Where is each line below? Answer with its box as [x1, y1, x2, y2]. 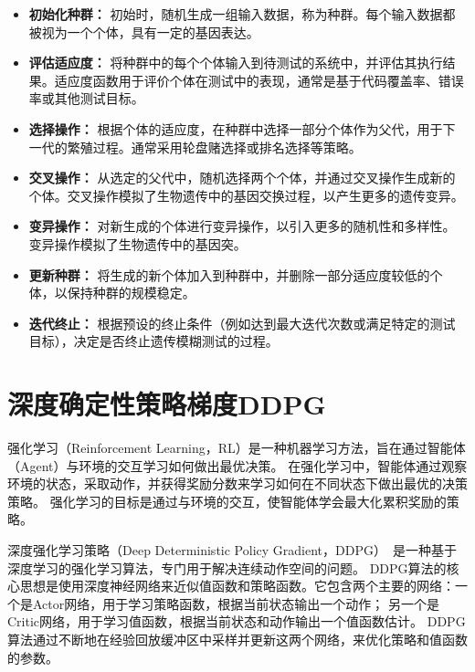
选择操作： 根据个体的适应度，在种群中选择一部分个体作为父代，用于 [28, 119, 443, 138]
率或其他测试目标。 [28, 89, 144, 108]
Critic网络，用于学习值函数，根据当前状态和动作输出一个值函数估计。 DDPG [7, 612, 466, 631]
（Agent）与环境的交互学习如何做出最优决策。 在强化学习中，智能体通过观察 [7, 456, 468, 475]
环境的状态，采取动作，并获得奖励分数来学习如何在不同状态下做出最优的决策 [7, 474, 468, 493]
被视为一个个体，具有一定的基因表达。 [28, 22, 259, 41]
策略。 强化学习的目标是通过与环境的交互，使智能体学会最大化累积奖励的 [7, 491, 447, 510]
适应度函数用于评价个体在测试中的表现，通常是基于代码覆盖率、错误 [54, 70, 464, 89]
